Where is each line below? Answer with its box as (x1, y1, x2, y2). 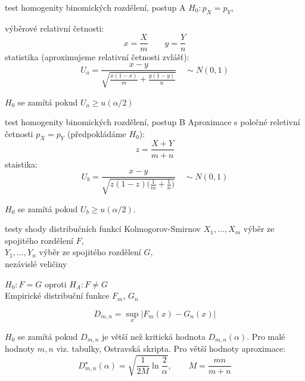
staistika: (5, 157, 38, 170)
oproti (44, 277, 67, 290)
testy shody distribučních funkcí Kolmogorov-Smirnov (5, 222, 201, 235)
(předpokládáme (67, 127, 126, 140)
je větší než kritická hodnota (101, 330, 206, 342)
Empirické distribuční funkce (5, 289, 110, 302)
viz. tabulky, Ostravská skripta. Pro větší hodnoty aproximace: (56, 342, 285, 355)
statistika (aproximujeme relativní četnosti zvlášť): (5, 51, 189, 63)
